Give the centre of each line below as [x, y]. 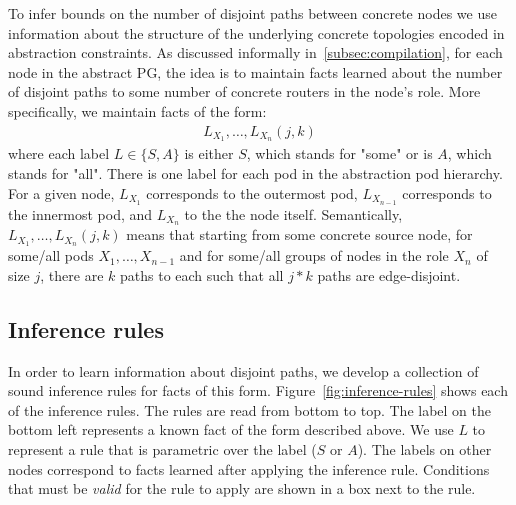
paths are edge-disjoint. [389, 274]
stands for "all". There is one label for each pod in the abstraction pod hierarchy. [255, 173]
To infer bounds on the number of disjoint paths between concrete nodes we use [252, 13]
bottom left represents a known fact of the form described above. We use [231, 429]
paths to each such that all [201, 274]
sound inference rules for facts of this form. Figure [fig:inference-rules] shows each [258, 390]
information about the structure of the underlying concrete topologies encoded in [256, 32]
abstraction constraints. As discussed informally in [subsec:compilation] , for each [255, 52]
